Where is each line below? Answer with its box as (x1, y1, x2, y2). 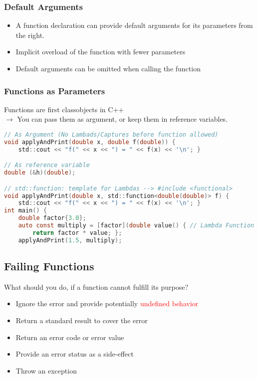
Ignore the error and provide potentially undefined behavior (15, 298, 199, 309)
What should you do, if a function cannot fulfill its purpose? (4, 281, 189, 292)
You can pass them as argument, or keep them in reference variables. (17, 114, 228, 124)
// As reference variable (4, 162, 90, 169)
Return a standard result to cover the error (15, 315, 148, 326)
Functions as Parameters (4, 84, 105, 97)
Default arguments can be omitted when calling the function (15, 63, 201, 73)
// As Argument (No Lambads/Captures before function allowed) (4, 131, 219, 138)
